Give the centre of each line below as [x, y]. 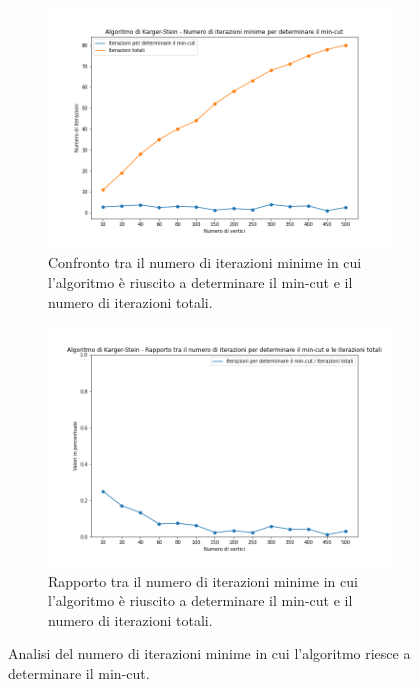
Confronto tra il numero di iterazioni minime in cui [205, 262]
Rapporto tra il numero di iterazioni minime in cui [203, 580]
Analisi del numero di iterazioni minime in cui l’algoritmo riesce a [209, 653]
